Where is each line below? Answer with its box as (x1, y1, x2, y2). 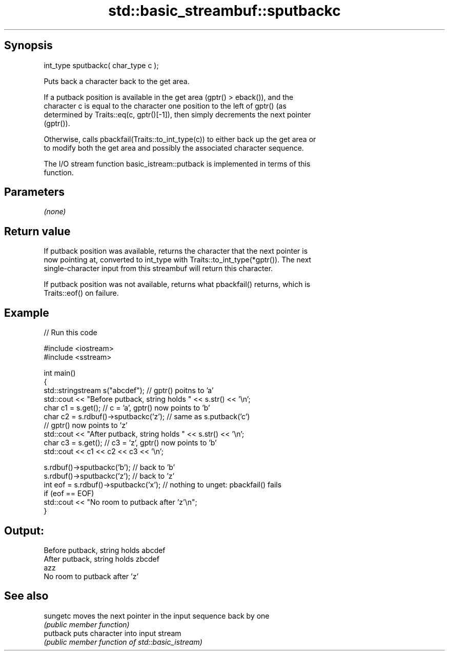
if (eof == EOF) (44, 489, 94, 498)
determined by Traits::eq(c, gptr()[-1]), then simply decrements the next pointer (44, 110, 311, 119)
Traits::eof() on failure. (44, 289, 119, 298)
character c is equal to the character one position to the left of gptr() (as (44, 101, 287, 110)
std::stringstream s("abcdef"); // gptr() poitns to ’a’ (44, 386, 214, 395)
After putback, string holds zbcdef (44, 554, 159, 563)
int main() (44, 369, 76, 378)
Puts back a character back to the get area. (44, 76, 190, 86)
